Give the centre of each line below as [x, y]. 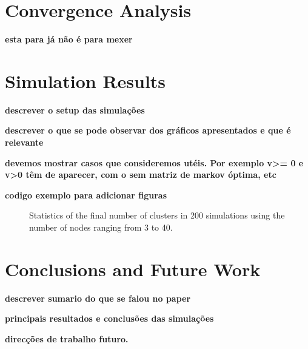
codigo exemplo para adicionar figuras [86, 195]
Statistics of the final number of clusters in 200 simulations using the [157, 215]
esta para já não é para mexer [69, 39]
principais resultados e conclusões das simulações [109, 318]
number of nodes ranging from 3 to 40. [101, 227]
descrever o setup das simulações [75, 110]
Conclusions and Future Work [133, 269]
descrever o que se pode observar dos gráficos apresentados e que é [148, 130]
